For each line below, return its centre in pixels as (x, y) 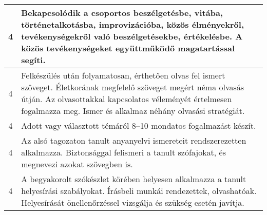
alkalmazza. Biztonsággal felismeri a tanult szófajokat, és (124, 152)
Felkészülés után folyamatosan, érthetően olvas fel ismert (123, 75)
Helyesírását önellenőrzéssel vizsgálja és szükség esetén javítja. (133, 202)
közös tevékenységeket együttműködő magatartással (128, 48)
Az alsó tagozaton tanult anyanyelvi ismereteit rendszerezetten (134, 140)
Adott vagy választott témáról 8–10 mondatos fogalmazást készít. (139, 125)
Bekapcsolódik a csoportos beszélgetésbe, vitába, (122, 13)
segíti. (33, 60)
